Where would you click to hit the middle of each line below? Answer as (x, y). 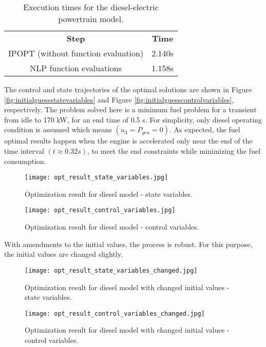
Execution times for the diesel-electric (91, 7)
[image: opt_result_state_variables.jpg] (97, 178)
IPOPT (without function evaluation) (76, 53)
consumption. (25, 161)
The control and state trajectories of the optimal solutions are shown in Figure (128, 89)
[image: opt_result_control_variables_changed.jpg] (115, 313)
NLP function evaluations (76, 68)
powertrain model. (91, 19)
